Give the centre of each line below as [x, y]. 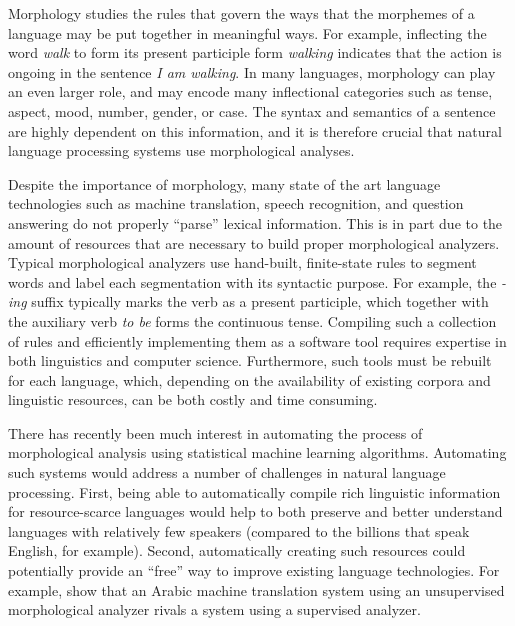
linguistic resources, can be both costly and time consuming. [193, 399]
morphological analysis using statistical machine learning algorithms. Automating [257, 452]
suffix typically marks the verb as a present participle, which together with [260, 301]
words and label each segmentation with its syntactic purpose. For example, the [252, 281]
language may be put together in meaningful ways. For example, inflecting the [247, 32]
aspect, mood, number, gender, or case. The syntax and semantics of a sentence [252, 110]
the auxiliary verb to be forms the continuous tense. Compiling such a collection [252, 320]
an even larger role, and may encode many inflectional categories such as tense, [250, 91]
